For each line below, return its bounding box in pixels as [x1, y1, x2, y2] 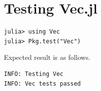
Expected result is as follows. [4, 52, 91, 62]
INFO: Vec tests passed [4, 80, 81, 87]
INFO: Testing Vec [4, 70, 63, 77]
